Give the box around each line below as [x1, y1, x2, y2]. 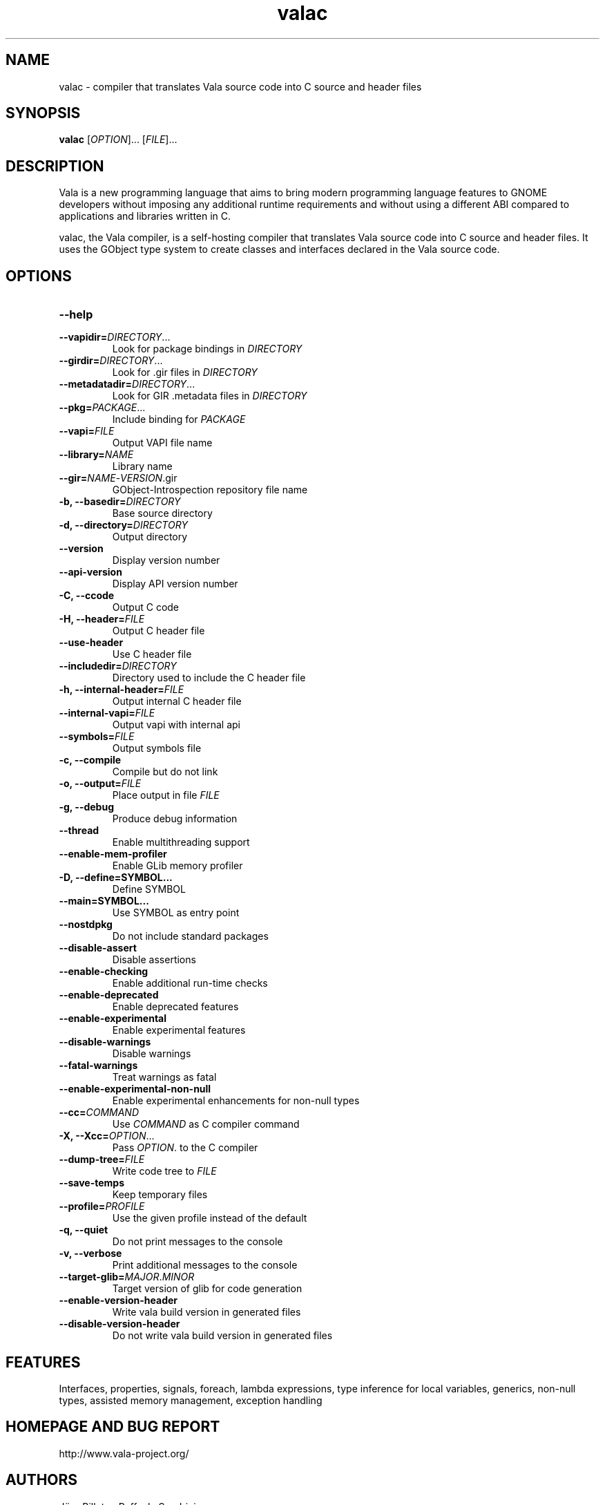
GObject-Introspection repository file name [112, 484, 308, 496]
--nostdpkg [59, 918, 113, 931]
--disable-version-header [59, 1318, 180, 1330]
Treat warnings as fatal [112, 1071, 217, 1083]
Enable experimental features [112, 1024, 246, 1037]
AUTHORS [6, 1471, 78, 1489]
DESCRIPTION [6, 157, 104, 175]
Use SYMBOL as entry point [112, 907, 240, 919]
